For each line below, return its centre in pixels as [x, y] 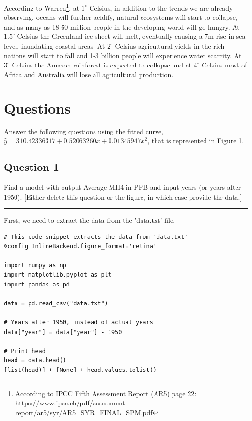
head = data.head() [35, 361]
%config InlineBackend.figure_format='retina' [80, 246]
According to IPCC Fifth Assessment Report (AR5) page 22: [106, 393]
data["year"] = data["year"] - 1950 [63, 332]
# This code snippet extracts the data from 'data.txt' [96, 237]
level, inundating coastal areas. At [55, 46]
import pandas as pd [37, 284]
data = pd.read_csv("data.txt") [56, 303]
